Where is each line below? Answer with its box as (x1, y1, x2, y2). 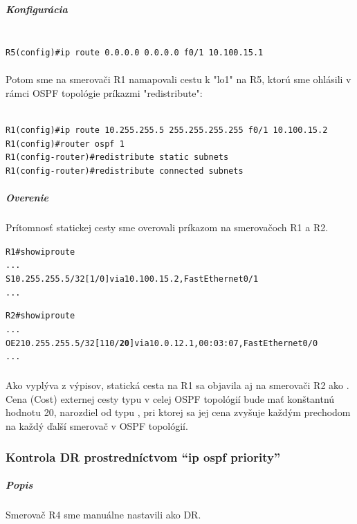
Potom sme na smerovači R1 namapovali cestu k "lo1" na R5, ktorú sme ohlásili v (6, 72, 351, 87)
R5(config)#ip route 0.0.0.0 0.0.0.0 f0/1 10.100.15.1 (6, 48, 264, 58)
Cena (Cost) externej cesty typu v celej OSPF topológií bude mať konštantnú (6, 391, 335, 406)
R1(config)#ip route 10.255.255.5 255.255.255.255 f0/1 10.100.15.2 (6, 125, 328, 136)
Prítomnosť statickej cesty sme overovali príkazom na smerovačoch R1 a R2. (6, 220, 329, 235)
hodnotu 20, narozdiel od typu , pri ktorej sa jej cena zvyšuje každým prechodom (6, 405, 351, 419)
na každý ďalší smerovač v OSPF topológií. (6, 419, 188, 433)
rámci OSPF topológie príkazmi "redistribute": (6, 85, 203, 100)
